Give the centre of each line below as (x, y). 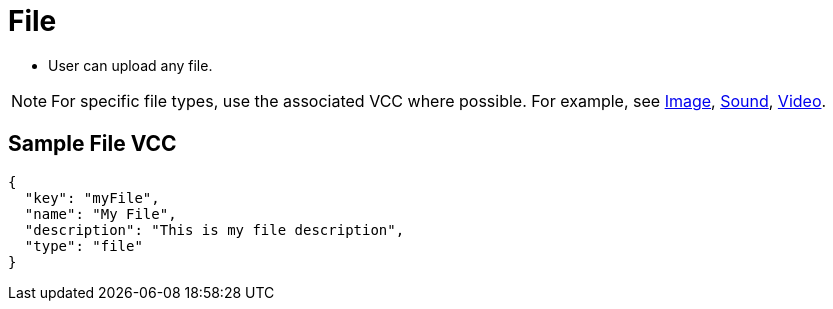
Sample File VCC (92, 144)
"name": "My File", (100, 213)
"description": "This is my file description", (214, 229)
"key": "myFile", (92, 197)
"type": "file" (83, 245)
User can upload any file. (130, 65)
